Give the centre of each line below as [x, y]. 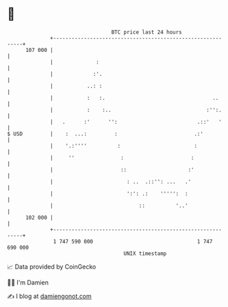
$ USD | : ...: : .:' [105, 134]
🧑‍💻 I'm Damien [28, 282]
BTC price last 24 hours [147, 32]
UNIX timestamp [145, 253]
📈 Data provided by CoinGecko [52, 267]
